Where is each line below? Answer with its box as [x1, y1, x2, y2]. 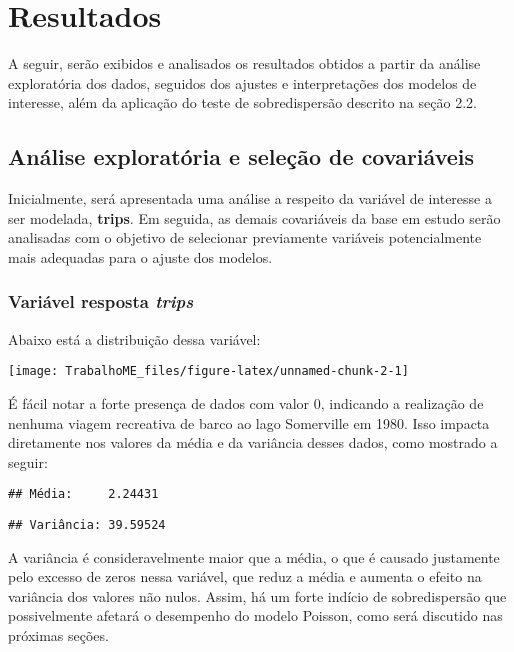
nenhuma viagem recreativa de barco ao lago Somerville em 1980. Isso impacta [8, 412, 490, 433]
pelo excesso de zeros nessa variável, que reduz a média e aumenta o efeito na [8, 566, 482, 587]
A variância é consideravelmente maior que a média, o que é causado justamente [8, 546, 500, 567]
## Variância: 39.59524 [8, 517, 166, 532]
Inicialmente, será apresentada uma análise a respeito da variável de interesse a [8, 188, 492, 209]
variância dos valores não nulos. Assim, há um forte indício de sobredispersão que [8, 585, 507, 606]
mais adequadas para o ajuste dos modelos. [8, 246, 273, 267]
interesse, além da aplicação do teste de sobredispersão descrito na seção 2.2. [8, 92, 477, 113]
